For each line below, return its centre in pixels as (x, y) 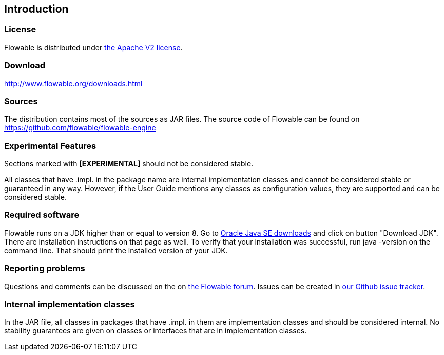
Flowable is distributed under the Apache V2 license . (93, 47)
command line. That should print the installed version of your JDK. (116, 250)
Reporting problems (45, 268)
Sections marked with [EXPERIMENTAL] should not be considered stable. (129, 164)
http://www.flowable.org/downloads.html (73, 83)
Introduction (36, 9)
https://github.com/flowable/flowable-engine (80, 128)
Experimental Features (50, 146)
